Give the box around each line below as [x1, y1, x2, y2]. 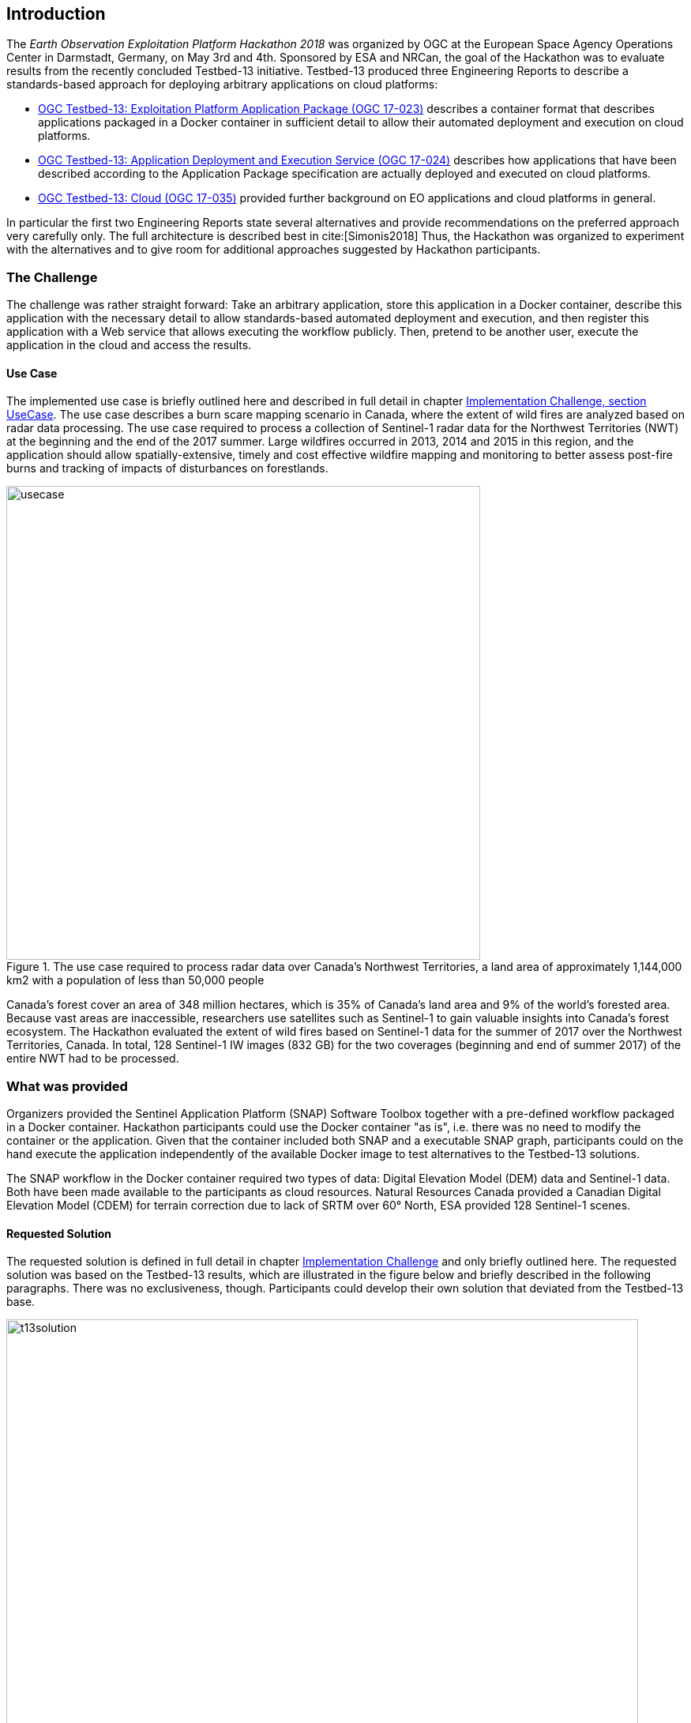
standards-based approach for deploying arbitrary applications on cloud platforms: [6, 77, 438, 92]
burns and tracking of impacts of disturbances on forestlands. [6, 461, 329, 476]
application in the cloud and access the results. [6, 338, 252, 352]
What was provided [6, 1078, 128, 1094]
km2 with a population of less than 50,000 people [6, 973, 265, 988]
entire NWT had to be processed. [6, 1051, 179, 1066]
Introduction [6, 4, 106, 24]
